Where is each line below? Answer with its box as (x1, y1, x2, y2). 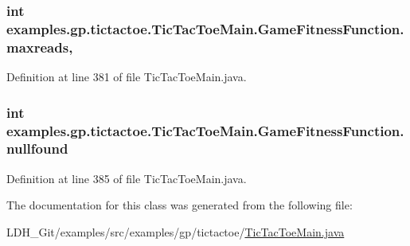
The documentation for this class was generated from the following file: (6, 197, 353, 213)
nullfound (6, 139, 68, 158)
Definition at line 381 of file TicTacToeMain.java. (6, 68, 247, 85)
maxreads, (6, 37, 73, 57)
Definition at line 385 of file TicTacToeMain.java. (6, 170, 247, 186)
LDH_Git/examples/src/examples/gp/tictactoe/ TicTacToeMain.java (6, 223, 345, 240)
